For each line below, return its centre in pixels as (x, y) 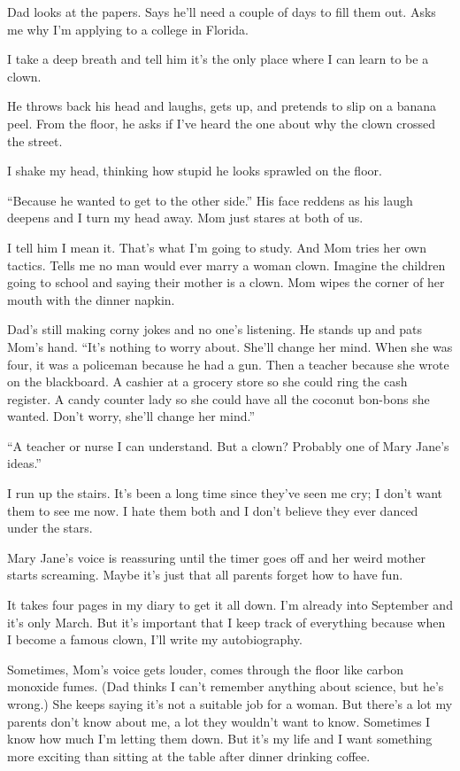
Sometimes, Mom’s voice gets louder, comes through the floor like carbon (206, 669)
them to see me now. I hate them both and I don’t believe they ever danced (213, 510)
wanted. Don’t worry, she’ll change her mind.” (131, 416)
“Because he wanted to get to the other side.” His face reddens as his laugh (210, 200)
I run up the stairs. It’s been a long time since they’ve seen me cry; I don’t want (225, 493)
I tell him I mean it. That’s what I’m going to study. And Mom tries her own (217, 247)
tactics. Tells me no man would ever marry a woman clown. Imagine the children (226, 265)
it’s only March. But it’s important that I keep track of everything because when (226, 622)
